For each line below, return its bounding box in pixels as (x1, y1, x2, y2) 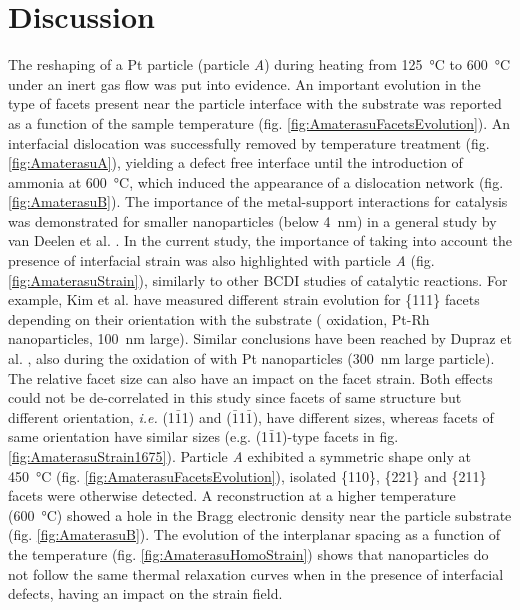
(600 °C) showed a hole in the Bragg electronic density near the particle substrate (8, 504, 512, 525)
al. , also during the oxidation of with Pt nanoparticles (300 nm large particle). (8, 348, 495, 369)
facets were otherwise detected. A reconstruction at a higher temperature (8, 485, 456, 506)
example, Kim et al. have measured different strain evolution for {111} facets (8, 289, 480, 310)
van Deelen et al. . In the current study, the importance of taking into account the (8, 230, 513, 251)
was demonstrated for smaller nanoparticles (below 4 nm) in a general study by (8, 210, 497, 231)
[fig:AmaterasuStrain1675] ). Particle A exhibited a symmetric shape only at (8, 446, 471, 466)
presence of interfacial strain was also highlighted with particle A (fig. (8, 250, 435, 271)
